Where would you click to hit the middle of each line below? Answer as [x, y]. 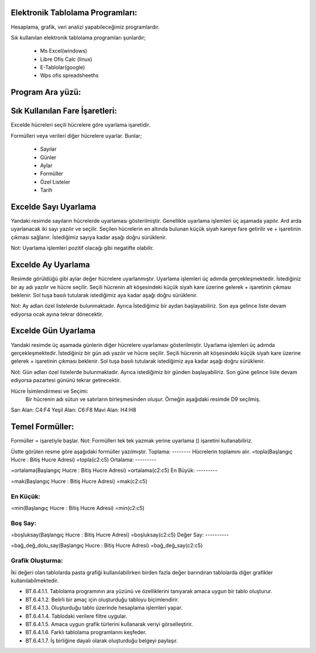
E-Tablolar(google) [62, 67]
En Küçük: [26, 496]
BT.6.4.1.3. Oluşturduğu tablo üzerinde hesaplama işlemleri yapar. [104, 608]
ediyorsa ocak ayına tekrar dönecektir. [57, 314]
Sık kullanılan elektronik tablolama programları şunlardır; [78, 38]
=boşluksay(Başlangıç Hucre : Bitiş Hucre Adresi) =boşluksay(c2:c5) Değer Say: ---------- [120, 535]
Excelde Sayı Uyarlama [54, 207]
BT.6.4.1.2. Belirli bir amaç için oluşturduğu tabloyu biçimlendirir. [102, 599]
